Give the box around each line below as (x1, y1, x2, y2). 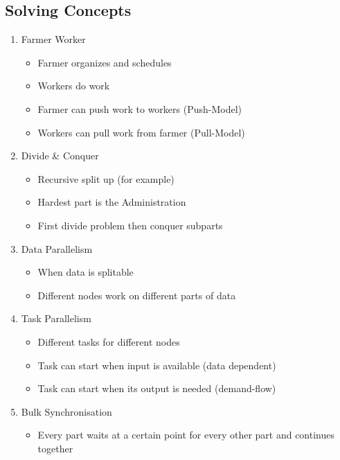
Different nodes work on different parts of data (37, 287, 236, 302)
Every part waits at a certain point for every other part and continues (37, 427, 335, 442)
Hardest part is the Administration (37, 195, 186, 209)
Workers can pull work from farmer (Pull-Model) (37, 125, 245, 139)
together (37, 441, 73, 455)
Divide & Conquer (21, 148, 99, 163)
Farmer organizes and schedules (37, 55, 172, 69)
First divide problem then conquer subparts (37, 218, 223, 232)
